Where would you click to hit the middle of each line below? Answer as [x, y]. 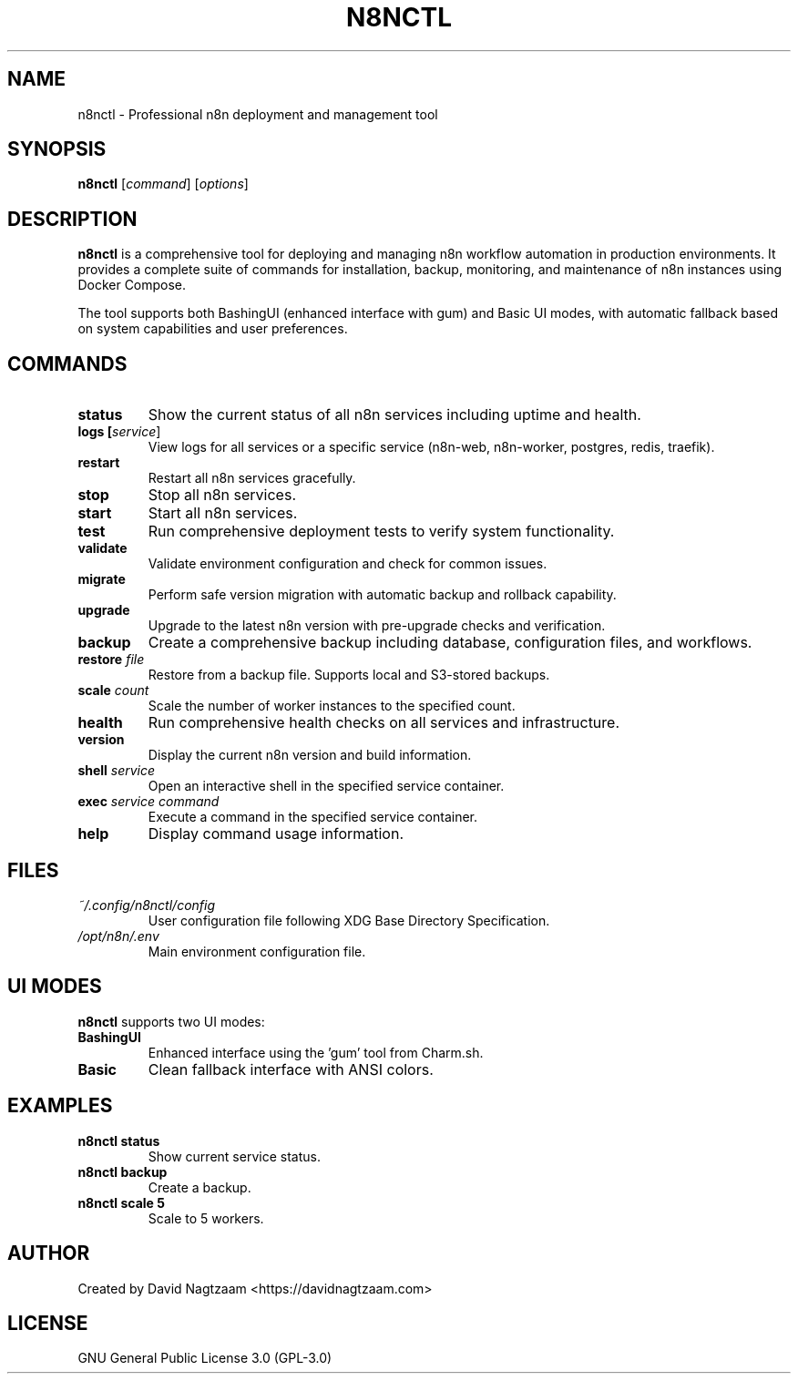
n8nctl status [119, 1141]
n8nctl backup [123, 1171]
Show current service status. [234, 1156]
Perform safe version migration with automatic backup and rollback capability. [382, 595]
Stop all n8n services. [222, 495]
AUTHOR [49, 1253]
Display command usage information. [276, 834]
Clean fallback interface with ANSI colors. [291, 1069]
